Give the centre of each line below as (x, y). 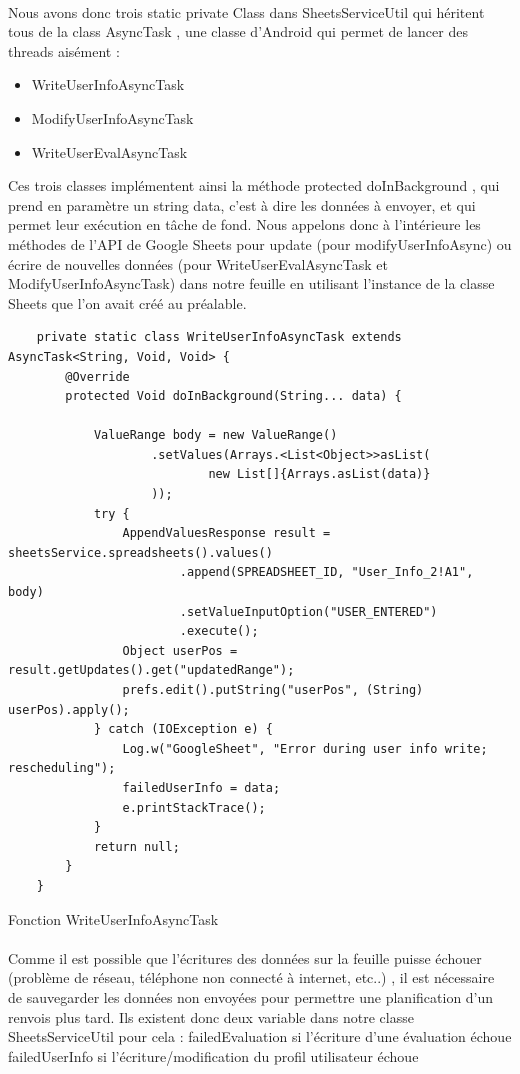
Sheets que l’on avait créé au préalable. (127, 302)
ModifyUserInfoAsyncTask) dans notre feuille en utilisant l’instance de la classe (251, 283)
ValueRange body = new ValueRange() (215, 435)
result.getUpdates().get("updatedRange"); (151, 670)
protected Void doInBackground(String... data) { (233, 396)
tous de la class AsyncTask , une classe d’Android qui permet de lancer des (238, 31)
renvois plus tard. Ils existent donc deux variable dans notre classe (211, 1016)
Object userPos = (180, 650)
